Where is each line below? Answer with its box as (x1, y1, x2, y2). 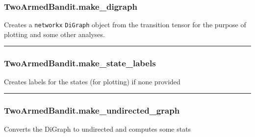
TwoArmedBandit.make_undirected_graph (4, 104, 180, 117)
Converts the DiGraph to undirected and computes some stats (4, 123, 191, 134)
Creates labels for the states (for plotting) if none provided (4, 76, 180, 86)
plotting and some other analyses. (4, 29, 105, 39)
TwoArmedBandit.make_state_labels (4, 57, 156, 69)
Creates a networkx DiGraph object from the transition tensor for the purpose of (4, 20, 246, 30)
